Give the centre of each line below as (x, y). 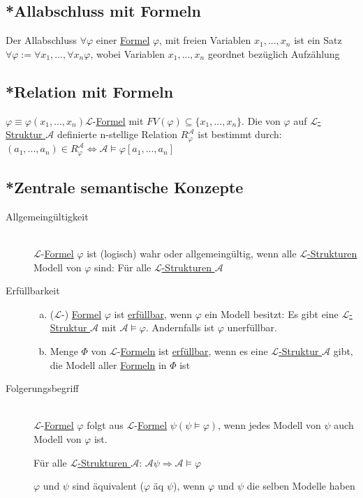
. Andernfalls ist (180, 327)
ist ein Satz (318, 40)
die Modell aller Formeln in (108, 364)
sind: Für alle (123, 267)
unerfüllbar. (252, 327)
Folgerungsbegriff (42, 388)
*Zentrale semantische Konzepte (125, 187)
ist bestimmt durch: (240, 134)
